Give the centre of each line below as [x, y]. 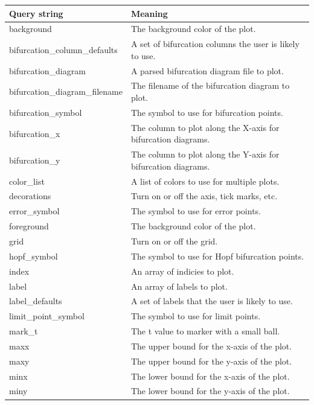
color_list [27, 181]
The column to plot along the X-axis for [205, 127]
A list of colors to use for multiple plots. [205, 181]
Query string [36, 13]
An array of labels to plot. [179, 286]
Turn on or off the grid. [174, 241]
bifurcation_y [35, 160]
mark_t [24, 331]
